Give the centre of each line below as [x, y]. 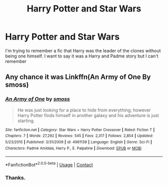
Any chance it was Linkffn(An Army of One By [78, 77]
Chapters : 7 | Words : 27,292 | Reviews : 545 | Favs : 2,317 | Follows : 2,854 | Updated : [79, 136]
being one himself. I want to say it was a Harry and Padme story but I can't [82, 56]
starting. [26, 120]
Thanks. [15, 177]
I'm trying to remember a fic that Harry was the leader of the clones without [83, 50]
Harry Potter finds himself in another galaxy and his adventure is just [88, 115]
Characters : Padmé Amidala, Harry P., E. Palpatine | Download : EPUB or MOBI [73, 148]
